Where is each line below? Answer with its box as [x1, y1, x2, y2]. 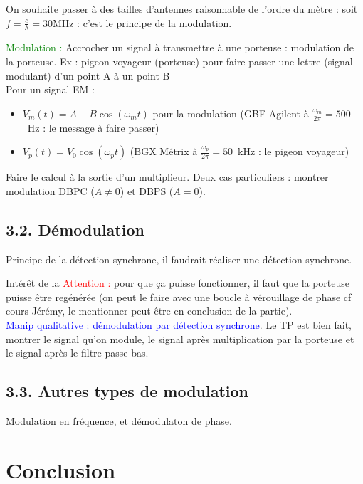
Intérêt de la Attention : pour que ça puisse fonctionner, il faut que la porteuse [6, 275, 350, 290]
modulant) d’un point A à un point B [6, 68, 170, 83]
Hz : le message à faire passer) [27, 120, 159, 135]
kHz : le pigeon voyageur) [238, 144, 349, 159]
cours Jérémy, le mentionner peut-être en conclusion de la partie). [6, 303, 293, 318]
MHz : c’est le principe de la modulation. [52, 15, 232, 30]
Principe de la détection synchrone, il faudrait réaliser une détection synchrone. [6, 251, 352, 266]
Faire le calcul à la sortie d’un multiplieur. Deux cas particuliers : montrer [6, 169, 329, 184]
